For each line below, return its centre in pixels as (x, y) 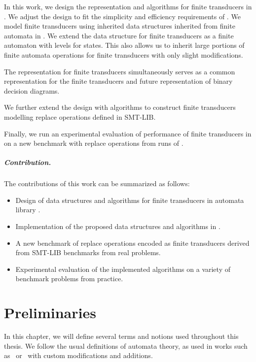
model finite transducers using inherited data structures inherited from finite (120, 26)
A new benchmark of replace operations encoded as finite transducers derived (132, 243)
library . (28, 210)
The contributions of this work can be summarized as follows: (97, 183)
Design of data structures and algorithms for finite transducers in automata (130, 200)
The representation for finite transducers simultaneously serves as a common (120, 71)
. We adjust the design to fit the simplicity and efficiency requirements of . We (122, 16)
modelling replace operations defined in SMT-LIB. (80, 116)
